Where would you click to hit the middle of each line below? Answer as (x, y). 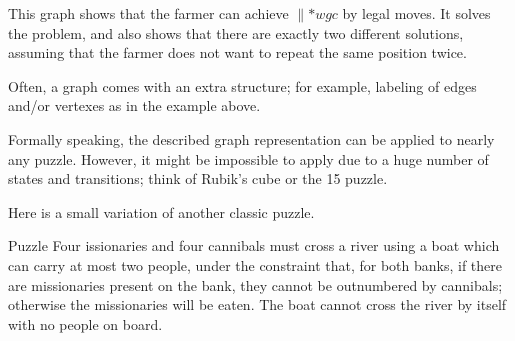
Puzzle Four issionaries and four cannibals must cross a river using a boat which (254, 245)
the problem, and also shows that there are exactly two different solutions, (236, 32)
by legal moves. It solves (416, 13)
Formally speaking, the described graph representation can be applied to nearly (251, 138)
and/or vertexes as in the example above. (134, 105)
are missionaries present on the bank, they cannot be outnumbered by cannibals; (255, 284)
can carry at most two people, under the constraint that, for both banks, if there (255, 264)
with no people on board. (85, 323)
